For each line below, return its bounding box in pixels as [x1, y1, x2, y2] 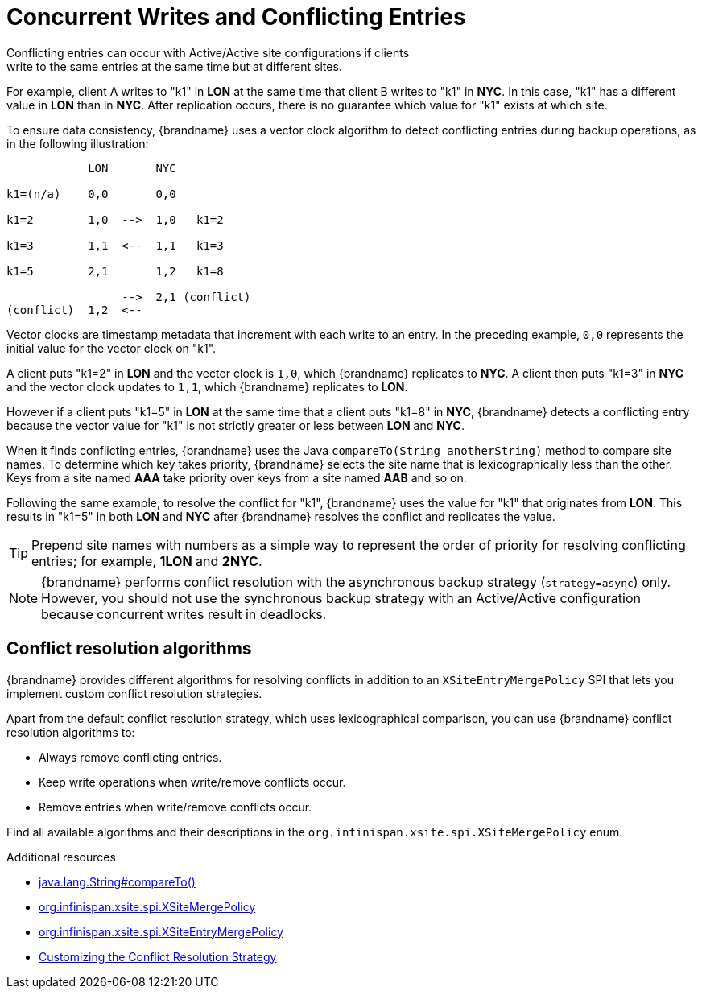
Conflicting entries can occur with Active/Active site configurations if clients [6, 45, 410, 60]
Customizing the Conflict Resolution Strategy [39, 949, 277, 964]
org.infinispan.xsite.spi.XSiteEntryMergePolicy [39, 924, 283, 939]
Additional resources [6, 849, 116, 864]
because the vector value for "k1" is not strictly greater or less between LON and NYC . [6, 418, 465, 432]
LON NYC [88, 161, 176, 175]
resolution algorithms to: [6, 725, 135, 739]
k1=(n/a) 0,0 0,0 [6, 187, 176, 200]
